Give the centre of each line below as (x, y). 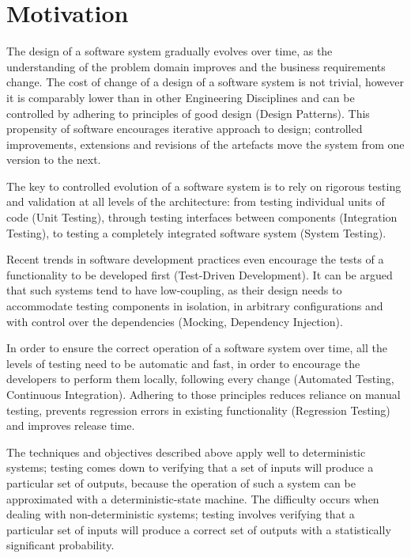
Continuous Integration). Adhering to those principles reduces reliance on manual (204, 394)
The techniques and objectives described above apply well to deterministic (186, 452)
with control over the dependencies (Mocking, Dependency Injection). (175, 321)
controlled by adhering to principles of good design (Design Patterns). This (188, 113)
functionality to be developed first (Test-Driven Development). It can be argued (200, 274)
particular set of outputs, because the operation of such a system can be (181, 482)
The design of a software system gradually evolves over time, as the (170, 51)
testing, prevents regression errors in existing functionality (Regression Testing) (198, 410)
